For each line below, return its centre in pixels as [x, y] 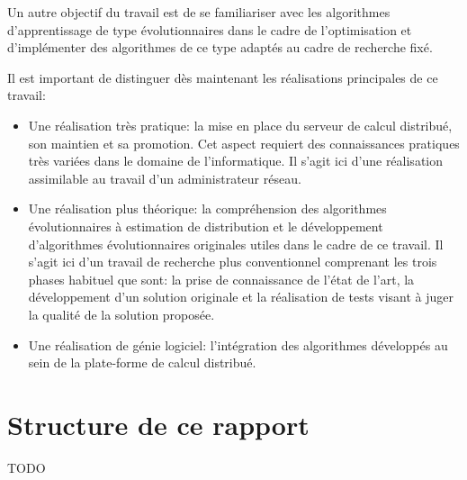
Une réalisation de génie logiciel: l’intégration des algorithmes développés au [238, 344]
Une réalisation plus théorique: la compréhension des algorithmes [207, 208]
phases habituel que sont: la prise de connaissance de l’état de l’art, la [221, 279]
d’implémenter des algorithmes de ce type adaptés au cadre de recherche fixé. [220, 47]
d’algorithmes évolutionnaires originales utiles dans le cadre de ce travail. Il [236, 244]
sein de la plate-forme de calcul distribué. [142, 362]
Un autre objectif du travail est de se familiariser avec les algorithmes [199, 12]
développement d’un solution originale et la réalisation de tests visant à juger [241, 297]
